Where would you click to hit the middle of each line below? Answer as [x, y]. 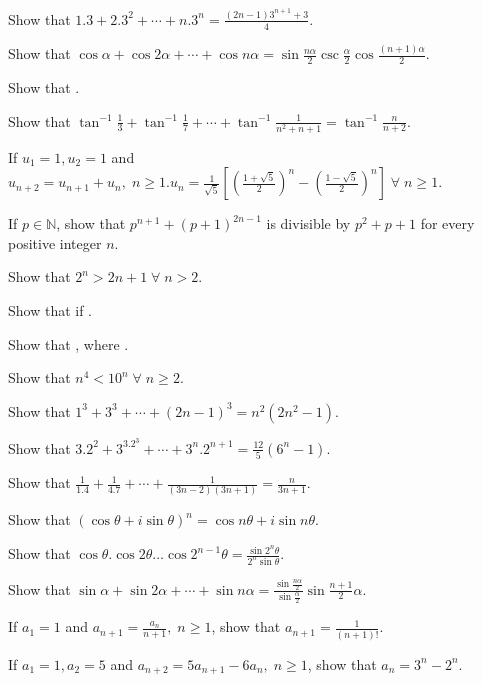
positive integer [55, 242]
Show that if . [50, 310]
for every [447, 223]
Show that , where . [68, 343]
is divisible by [308, 223]
